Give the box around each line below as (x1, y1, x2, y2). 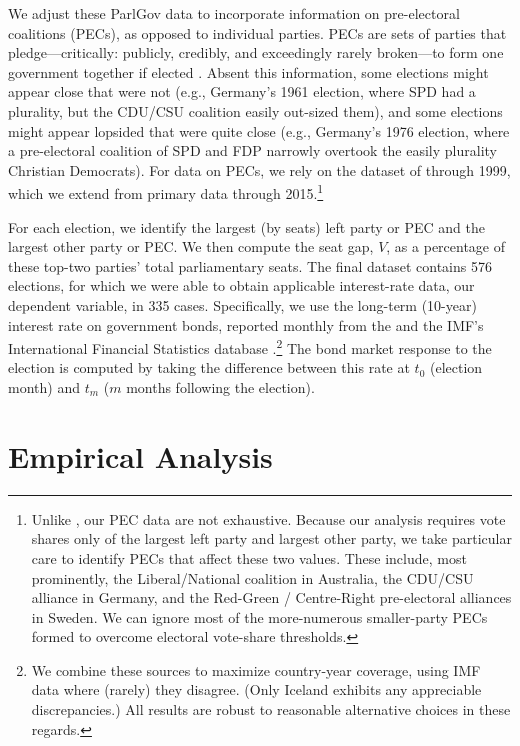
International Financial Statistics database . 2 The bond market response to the (8, 335, 492, 358)
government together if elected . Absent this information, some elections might (8, 61, 489, 82)
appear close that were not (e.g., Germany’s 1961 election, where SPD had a (8, 81, 476, 102)
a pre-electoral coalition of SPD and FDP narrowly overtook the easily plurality (8, 140, 497, 161)
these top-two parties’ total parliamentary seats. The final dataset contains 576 (8, 255, 492, 276)
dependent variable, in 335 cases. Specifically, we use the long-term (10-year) (8, 294, 477, 315)
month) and (8, 377, 80, 397)
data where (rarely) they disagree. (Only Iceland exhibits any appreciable (31, 679, 482, 700)
